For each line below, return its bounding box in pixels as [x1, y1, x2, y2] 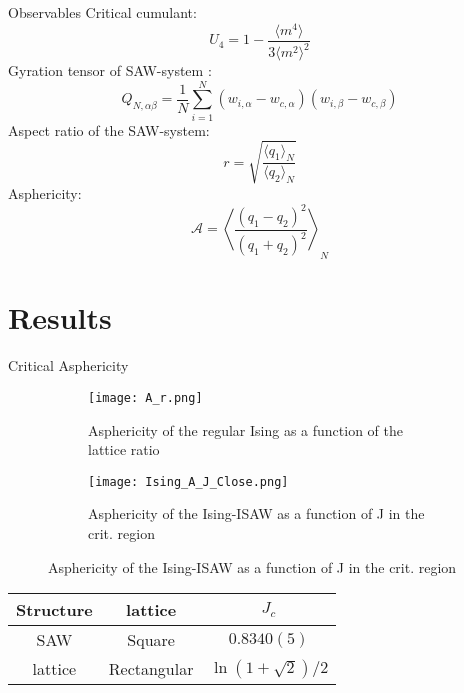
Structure [16, 598, 93, 622]
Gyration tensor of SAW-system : [8, 60, 212, 81]
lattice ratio [88, 439, 160, 460]
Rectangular [108, 657, 194, 681]
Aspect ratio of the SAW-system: [8, 119, 210, 140]
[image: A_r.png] [88, 390, 203, 405]
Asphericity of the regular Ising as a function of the [88, 419, 403, 440]
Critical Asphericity [8, 355, 129, 376]
